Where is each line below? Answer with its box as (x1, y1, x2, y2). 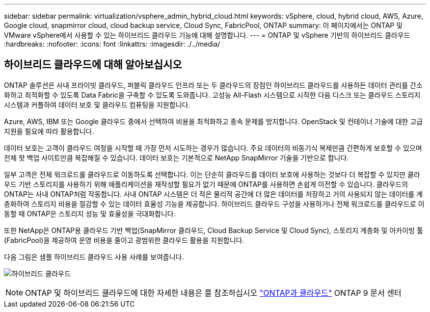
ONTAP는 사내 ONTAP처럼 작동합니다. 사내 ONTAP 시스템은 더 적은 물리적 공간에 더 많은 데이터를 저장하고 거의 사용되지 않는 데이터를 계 (4, 189, 423, 198)
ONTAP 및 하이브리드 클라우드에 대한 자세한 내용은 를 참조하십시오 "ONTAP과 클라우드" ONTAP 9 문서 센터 (25, 287, 402, 298)
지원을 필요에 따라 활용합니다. (4, 127, 94, 135)
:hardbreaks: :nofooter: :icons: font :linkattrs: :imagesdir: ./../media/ (4, 40, 220, 48)
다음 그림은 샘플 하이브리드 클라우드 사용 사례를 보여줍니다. (4, 252, 184, 261)
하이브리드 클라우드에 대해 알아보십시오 (4, 58, 182, 71)
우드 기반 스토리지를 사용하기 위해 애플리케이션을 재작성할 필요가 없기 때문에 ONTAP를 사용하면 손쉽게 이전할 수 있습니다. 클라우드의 (4, 180, 408, 188)
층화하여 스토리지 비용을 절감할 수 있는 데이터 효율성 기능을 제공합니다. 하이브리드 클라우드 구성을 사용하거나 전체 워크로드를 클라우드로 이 (4, 199, 425, 208)
